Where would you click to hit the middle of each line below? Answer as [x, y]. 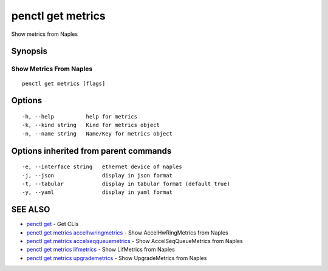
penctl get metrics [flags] [64, 83]
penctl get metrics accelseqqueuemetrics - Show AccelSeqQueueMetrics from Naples [135, 241]
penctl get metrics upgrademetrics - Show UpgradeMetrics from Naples [117, 258]
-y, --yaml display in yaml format [97, 192]
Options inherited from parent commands [91, 151]
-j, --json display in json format [97, 175]
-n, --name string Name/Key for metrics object [97, 133]
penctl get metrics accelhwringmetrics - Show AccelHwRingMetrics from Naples [128, 232]
